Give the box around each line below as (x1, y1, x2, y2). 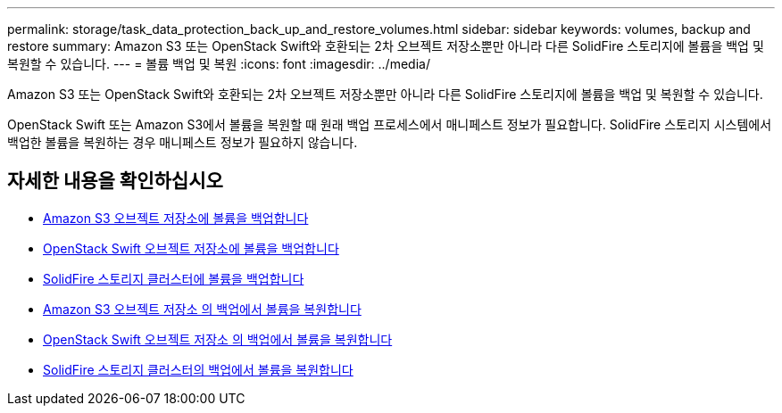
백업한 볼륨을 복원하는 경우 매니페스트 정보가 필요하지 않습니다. (7, 135, 358, 150)
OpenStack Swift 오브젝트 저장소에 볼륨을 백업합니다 (43, 240, 339, 256)
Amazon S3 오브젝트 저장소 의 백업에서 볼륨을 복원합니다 (43, 301, 362, 317)
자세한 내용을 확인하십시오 (7, 169, 223, 193)
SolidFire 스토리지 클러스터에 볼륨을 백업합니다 (43, 270, 304, 286)
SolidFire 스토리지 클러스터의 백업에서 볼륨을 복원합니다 (43, 361, 354, 377)
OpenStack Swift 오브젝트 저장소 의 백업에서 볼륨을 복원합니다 (43, 331, 393, 347)
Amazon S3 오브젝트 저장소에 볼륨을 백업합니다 (43, 210, 309, 226)
